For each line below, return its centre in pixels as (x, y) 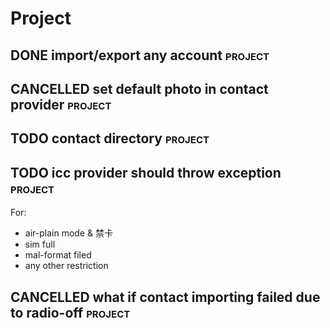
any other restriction (66, 266)
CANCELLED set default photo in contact (139, 88)
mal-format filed (58, 255)
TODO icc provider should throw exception (146, 172)
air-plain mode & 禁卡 (68, 233)
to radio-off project (70, 312)
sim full (40, 244)
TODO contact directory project (110, 138)
